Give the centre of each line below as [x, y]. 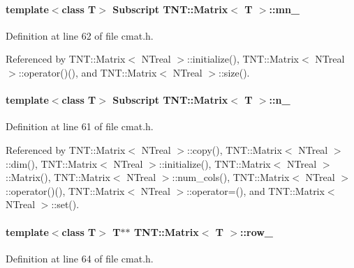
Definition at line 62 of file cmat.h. [80, 35]
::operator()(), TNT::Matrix [65, 190]
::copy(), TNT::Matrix [235, 149]
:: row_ [257, 231]
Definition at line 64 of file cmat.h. [80, 258]
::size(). [234, 72]
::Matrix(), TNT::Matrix [58, 177]
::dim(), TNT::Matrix [52, 163]
